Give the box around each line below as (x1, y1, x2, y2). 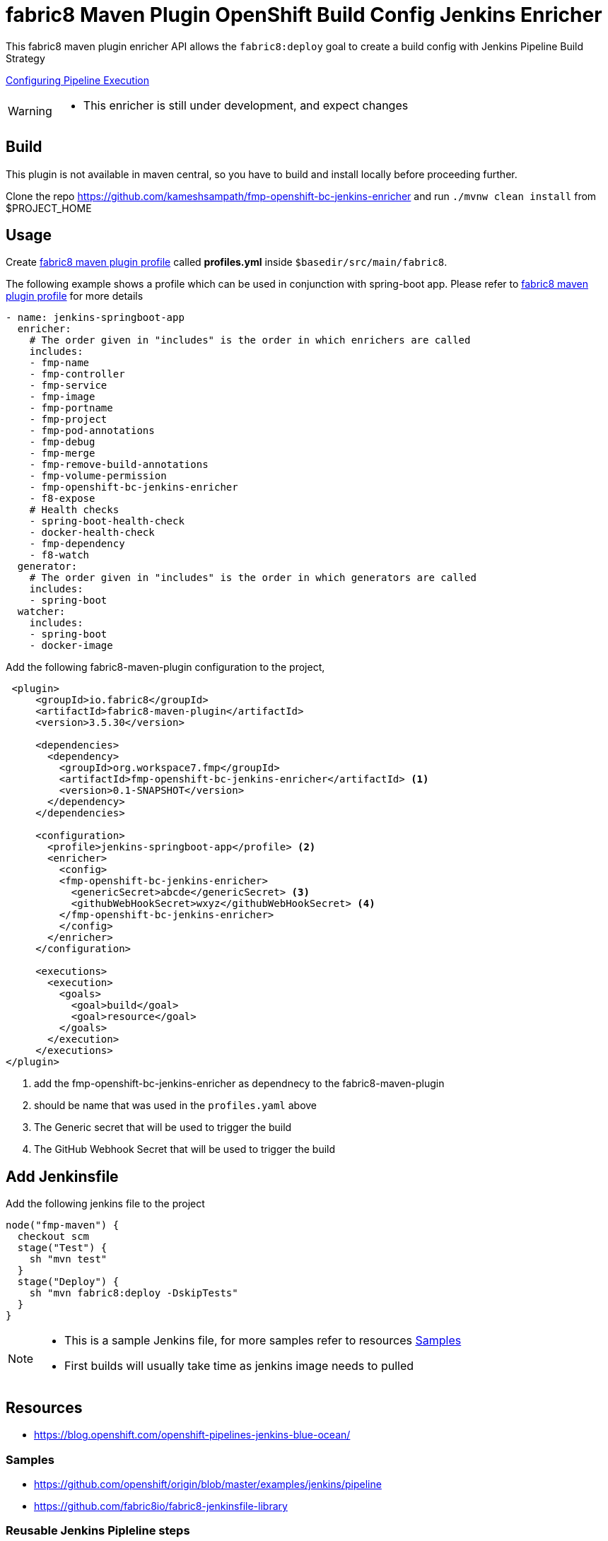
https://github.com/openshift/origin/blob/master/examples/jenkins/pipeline (34, 1477, 382, 1490)
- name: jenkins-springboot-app (6, 312, 185, 324)
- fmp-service (29, 380, 107, 392)
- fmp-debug (29, 436, 95, 448)
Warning (8, 103, 52, 118)
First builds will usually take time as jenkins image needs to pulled (64, 1359, 414, 1373)
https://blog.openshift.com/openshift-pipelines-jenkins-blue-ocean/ (34, 1429, 351, 1441)
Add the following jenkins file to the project (6, 1197, 205, 1210)
